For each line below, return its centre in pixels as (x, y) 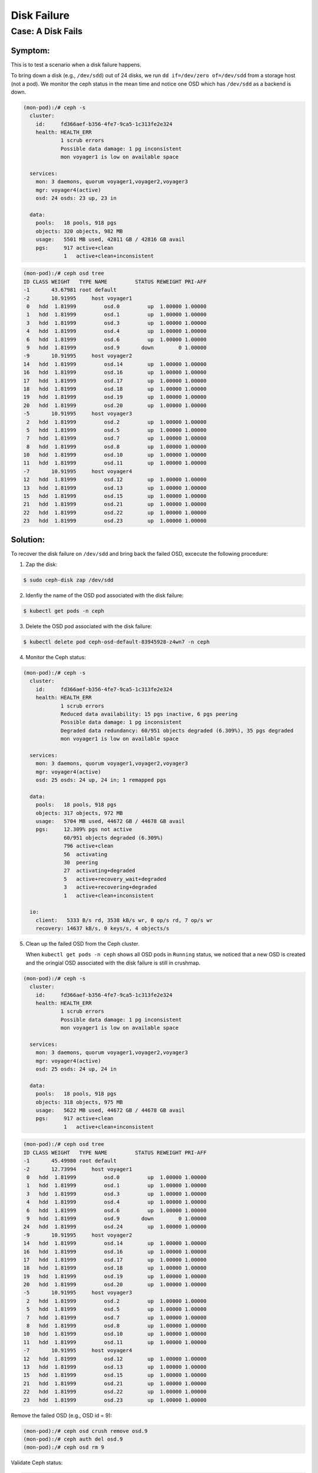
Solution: (28, 539)
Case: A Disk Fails (47, 31)
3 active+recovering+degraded (110, 887)
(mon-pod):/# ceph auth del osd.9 (73, 1439)
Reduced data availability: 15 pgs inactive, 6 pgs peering (149, 714)
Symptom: (30, 50)
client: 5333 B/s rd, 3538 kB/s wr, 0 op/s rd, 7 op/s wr (124, 920)
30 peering (81, 862)
